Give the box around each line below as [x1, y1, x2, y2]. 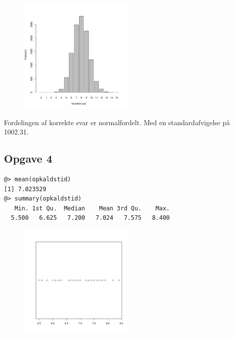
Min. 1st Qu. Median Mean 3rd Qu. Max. [14, 204, 170, 212]
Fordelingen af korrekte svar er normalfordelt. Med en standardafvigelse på [4, 117, 230, 127]
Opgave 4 [4, 151, 52, 166]
